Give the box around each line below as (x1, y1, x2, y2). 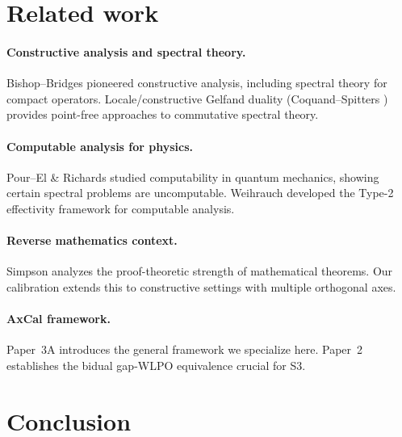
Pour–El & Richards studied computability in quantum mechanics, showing (6, 168, 379, 185)
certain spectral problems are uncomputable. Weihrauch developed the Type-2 (6, 184, 394, 201)
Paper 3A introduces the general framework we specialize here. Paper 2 (6, 341, 363, 358)
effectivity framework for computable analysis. (6, 200, 235, 216)
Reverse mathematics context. (6, 232, 178, 249)
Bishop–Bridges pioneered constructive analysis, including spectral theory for (6, 74, 387, 91)
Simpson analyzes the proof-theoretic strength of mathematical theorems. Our (6, 263, 393, 279)
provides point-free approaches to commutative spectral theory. (6, 106, 319, 123)
